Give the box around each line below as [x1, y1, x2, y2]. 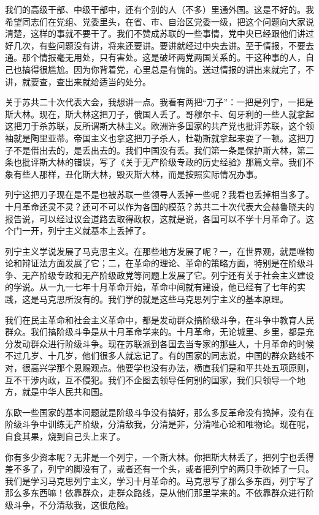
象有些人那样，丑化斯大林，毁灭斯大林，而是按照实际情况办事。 [5, 167, 263, 180]
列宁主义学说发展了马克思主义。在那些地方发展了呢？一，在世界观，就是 [5, 244, 297, 257]
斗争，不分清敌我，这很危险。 [13, 498, 134, 511]
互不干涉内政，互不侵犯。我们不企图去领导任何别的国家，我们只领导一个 [5, 373, 297, 386]
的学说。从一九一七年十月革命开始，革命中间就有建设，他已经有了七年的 [5, 280, 297, 293]
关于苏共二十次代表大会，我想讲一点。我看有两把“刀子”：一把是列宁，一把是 [5, 96, 314, 108]
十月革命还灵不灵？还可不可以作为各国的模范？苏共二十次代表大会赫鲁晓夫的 [5, 200, 314, 212]
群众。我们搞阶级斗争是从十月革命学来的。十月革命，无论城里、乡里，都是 [5, 325, 306, 338]
